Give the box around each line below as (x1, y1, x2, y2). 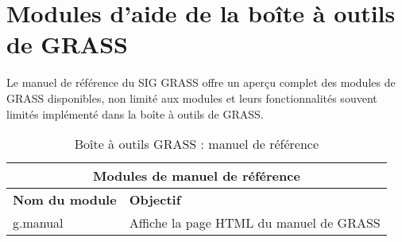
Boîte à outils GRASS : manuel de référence (74, 135, 319, 154)
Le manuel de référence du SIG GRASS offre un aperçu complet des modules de (6, 74, 396, 91)
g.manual (13, 213, 64, 232)
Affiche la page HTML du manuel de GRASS (129, 213, 381, 232)
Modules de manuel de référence (92, 166, 300, 185)
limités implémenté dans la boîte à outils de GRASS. (6, 105, 264, 122)
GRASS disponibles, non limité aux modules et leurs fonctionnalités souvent (6, 89, 377, 106)
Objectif (129, 190, 181, 209)
